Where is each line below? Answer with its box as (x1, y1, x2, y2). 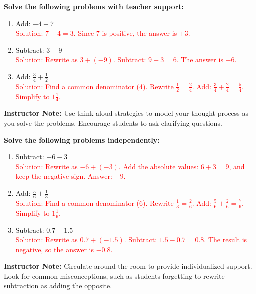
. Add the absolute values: (118, 161, 199, 171)
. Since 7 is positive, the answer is (73, 28, 177, 38)
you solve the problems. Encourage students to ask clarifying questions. (4, 118, 222, 128)
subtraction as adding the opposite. (4, 280, 112, 291)
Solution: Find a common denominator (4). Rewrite (15, 81, 174, 91)
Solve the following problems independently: (4, 134, 160, 145)
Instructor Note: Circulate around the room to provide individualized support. (4, 261, 252, 271)
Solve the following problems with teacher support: (4, 1, 184, 11)
